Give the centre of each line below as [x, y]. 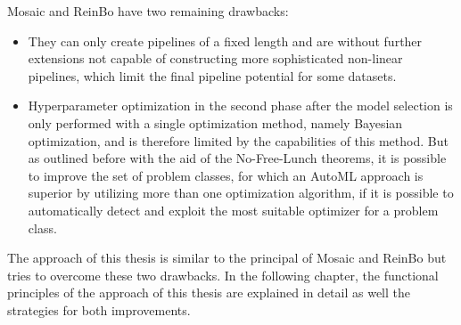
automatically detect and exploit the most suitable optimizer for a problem [233, 210]
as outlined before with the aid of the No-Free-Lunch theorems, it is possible [237, 158]
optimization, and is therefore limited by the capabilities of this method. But [238, 140]
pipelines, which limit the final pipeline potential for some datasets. [212, 75]
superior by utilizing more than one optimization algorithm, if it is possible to [241, 193]
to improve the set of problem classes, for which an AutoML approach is [226, 175]
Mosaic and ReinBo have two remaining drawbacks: [148, 11]
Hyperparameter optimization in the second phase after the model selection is [240, 106]
